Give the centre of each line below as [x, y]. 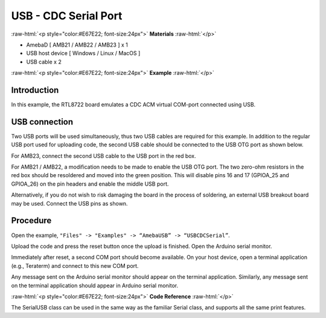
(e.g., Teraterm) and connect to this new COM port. [75, 265]
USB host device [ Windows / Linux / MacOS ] [83, 53]
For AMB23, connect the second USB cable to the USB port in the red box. [104, 156]
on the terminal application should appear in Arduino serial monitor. [95, 285]
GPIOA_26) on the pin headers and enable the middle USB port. [90, 184]
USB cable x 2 [44, 62]
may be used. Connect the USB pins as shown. [69, 203]
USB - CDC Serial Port [67, 16]
